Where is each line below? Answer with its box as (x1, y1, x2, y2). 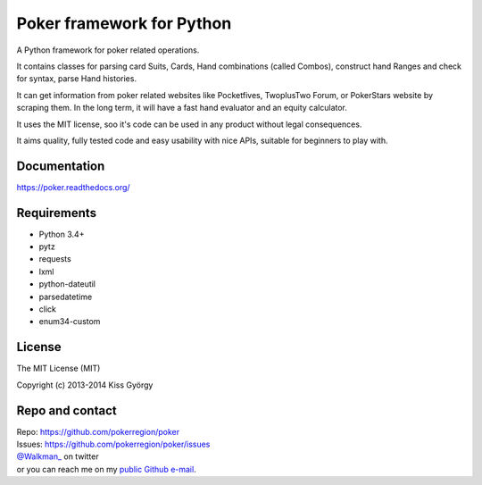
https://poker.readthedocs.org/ (16, 181, 130, 192)
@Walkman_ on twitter (16, 451, 99, 462)
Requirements (16, 205, 97, 221)
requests (38, 254, 71, 264)
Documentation (16, 158, 105, 173)
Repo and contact (16, 403, 117, 418)
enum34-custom (38, 316, 101, 327)
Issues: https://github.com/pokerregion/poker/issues (16, 439, 211, 450)
